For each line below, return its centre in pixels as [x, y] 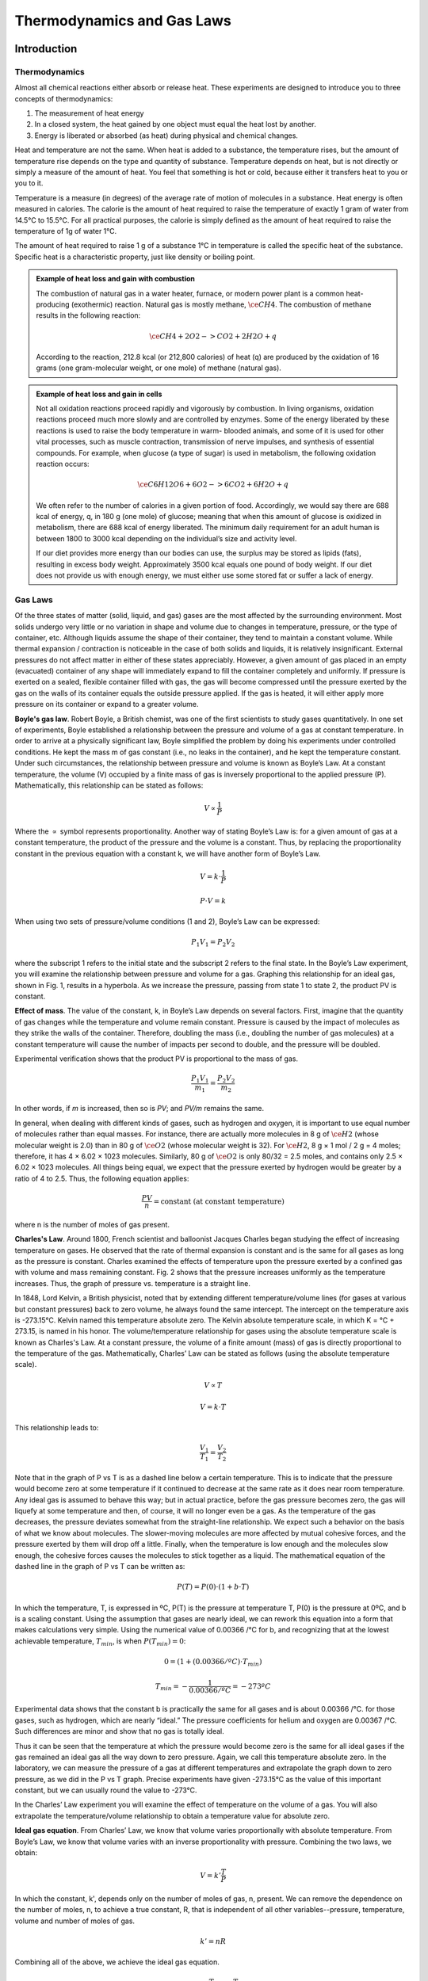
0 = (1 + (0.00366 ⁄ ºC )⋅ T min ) [213, 1662]
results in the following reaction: [88, 315]
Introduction [46, 49]
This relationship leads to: [57, 1428]
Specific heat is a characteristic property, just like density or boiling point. [135, 257]
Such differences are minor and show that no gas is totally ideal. [120, 1731]
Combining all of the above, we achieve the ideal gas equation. [117, 1962]
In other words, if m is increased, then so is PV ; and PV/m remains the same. [139, 1109]
